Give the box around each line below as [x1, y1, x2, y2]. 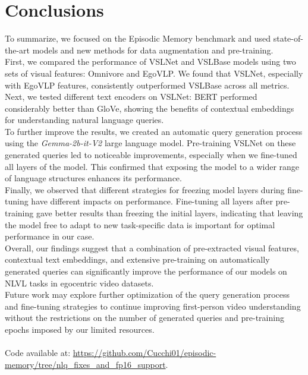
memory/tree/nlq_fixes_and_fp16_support [5, 358, 166, 370]
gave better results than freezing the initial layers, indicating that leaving [36, 207, 303, 219]
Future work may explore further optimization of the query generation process [5, 288, 290, 301]
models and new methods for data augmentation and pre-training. [32, 43, 274, 56]
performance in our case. [5, 230, 95, 242]
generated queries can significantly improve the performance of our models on [5, 265, 287, 277]
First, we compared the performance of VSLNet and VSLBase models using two [5, 55, 296, 68]
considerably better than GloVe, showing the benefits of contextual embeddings [5, 102, 294, 114]
